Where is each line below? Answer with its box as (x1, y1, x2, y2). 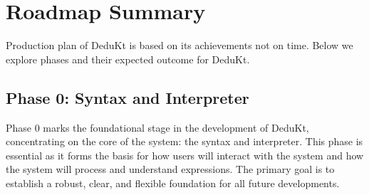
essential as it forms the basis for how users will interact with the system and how (6, 147, 364, 162)
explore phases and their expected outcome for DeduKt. (6, 51, 250, 66)
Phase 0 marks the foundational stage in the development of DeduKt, (6, 120, 309, 135)
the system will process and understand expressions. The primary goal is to (6, 162, 335, 176)
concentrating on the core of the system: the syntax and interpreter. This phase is (6, 134, 363, 149)
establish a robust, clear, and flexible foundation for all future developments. (6, 175, 340, 190)
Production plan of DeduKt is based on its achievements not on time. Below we (6, 38, 353, 53)
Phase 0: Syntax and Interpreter (6, 86, 249, 108)
